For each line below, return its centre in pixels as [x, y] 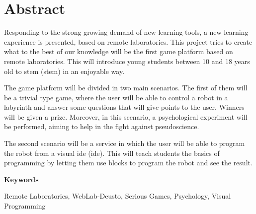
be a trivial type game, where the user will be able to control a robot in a [116, 97]
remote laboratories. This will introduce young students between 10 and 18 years [127, 61]
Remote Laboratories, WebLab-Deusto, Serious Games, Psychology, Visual [118, 196]
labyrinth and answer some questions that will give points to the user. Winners [124, 107]
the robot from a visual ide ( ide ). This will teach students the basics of [112, 153]
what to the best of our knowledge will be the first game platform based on [119, 51]
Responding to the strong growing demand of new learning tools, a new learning [126, 32]
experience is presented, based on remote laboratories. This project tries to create [128, 41]
